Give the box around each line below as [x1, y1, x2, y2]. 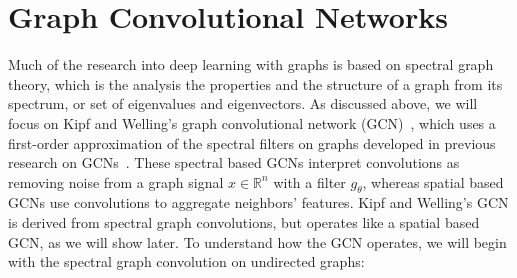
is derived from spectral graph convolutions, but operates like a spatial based [8, 212, 480, 233]
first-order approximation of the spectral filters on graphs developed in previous [8, 132, 496, 153]
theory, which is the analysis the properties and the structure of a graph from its [8, 73, 503, 94]
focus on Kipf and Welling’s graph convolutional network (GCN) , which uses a [8, 112, 496, 133]
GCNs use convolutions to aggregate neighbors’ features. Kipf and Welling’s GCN [8, 192, 509, 213]
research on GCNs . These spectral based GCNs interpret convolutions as [8, 152, 460, 173]
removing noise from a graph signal [8, 171, 224, 192]
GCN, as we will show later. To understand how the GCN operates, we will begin [8, 231, 507, 252]
